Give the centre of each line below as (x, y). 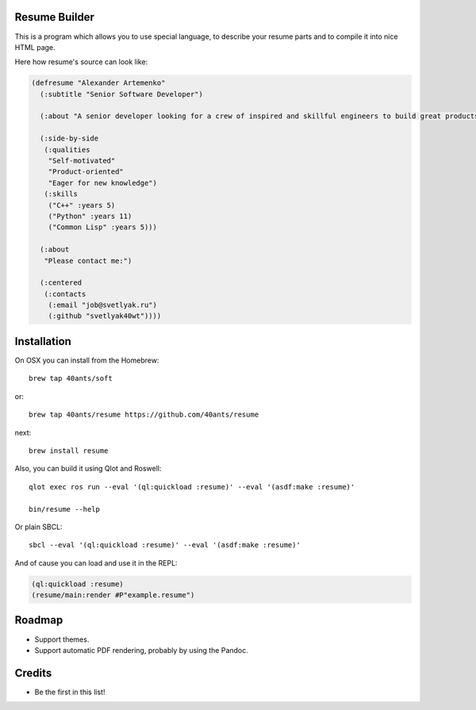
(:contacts (65, 294)
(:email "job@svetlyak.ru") (103, 305)
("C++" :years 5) (82, 205)
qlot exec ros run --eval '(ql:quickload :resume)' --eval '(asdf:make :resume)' (192, 487)
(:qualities (67, 150)
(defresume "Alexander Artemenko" (98, 83)
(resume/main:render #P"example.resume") (113, 595)
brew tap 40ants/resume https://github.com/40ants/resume (144, 415)
